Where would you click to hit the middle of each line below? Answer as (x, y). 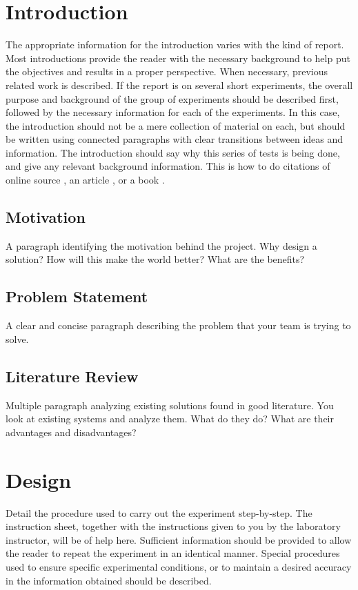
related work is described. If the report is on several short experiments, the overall (179, 85)
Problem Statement (77, 296)
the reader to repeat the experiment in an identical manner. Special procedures (173, 553)
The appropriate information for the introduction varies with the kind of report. (175, 45)
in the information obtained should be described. (109, 580)
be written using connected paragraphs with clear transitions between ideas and (175, 139)
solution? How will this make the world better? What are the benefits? (155, 259)
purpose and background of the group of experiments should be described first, (172, 98)
